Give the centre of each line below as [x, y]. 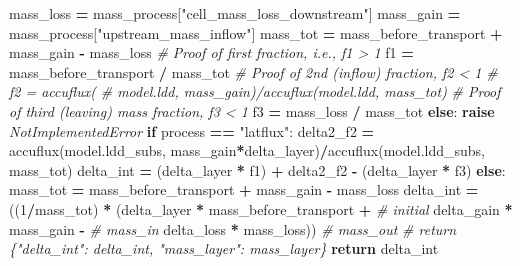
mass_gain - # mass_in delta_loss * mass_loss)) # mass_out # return [233, 228]
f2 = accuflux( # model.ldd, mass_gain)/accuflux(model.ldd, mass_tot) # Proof [255, 91]
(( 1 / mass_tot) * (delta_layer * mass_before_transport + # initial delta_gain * [261, 208]
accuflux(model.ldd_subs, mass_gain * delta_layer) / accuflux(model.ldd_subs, [247, 150]
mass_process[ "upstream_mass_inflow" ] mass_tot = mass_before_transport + [256, 32]
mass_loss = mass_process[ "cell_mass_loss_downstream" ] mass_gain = [235, 13]
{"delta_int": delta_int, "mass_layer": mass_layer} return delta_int [224, 248]
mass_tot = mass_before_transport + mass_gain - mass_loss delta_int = [244, 189]
